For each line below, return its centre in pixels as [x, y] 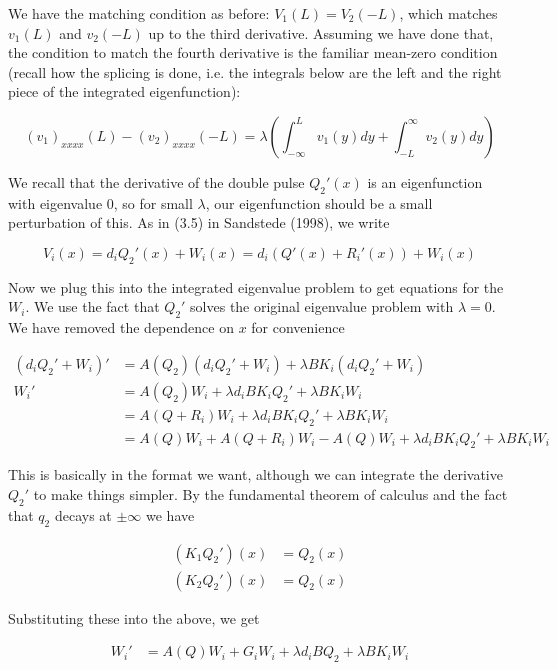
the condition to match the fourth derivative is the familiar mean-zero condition [253, 52]
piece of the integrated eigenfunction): [124, 91]
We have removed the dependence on [121, 327]
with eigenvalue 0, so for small [100, 202]
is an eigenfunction [425, 181]
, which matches [448, 13]
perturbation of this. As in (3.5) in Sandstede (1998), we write [199, 222]
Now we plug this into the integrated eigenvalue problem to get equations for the [256, 286]
